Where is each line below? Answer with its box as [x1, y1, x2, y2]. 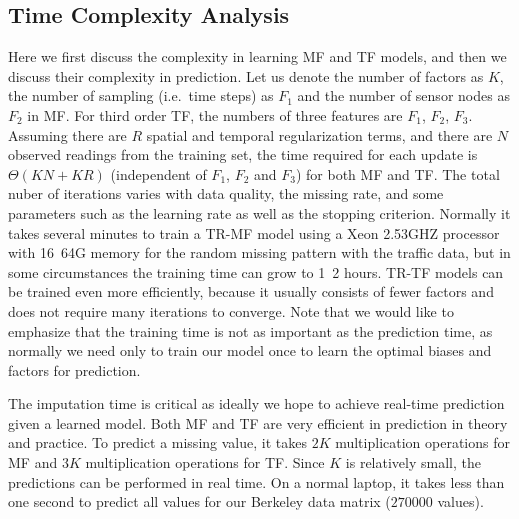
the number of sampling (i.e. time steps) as [8, 85, 274, 106]
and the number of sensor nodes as [297, 85, 510, 106]
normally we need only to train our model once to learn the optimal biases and [8, 340, 492, 361]
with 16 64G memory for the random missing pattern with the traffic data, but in [8, 242, 511, 263]
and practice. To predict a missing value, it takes [8, 432, 307, 453]
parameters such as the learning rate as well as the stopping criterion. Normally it [8, 202, 511, 223]
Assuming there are [8, 124, 127, 145]
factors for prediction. [8, 359, 141, 380]
